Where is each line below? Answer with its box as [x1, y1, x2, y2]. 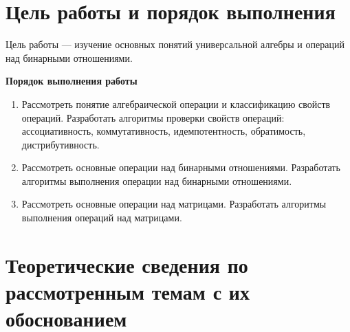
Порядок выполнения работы [6, 74, 138, 88]
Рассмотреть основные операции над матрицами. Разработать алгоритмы [21, 197, 327, 211]
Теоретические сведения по [6, 250, 248, 278]
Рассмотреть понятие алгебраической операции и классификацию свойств [21, 96, 331, 111]
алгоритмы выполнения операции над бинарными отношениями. [21, 173, 292, 188]
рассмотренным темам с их [6, 278, 250, 306]
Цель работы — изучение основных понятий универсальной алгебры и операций [6, 37, 344, 52]
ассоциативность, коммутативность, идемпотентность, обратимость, [21, 124, 306, 138]
